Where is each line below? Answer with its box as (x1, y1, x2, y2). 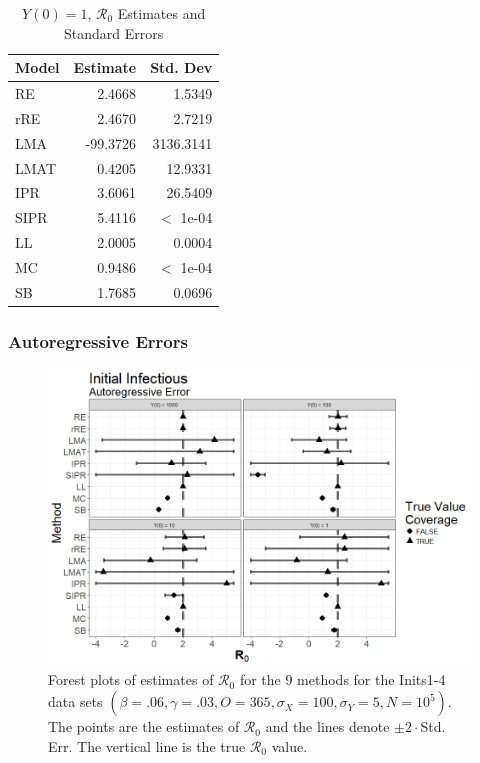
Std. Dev (150, 57, 213, 78)
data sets (48, 691, 103, 712)
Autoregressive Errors (8, 328, 188, 353)
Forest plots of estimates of (48, 669, 214, 690)
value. (271, 735, 308, 756)
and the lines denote (265, 716, 390, 737)
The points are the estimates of (48, 716, 240, 737)
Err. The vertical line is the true (48, 735, 246, 756)
